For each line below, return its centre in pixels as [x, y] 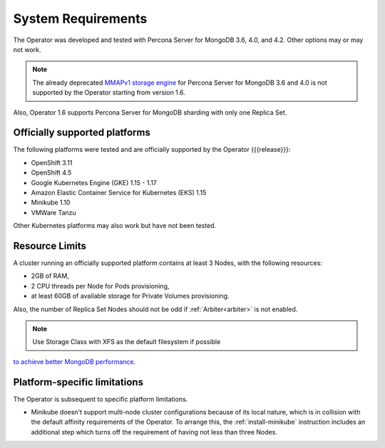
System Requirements [80, 19]
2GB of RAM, [50, 276]
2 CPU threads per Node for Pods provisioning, [100, 286]
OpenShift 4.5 [51, 173]
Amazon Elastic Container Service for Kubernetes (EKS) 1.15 [119, 192]
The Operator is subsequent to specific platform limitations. [101, 399]
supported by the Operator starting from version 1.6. [109, 93]
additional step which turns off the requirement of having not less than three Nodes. [154, 432]
